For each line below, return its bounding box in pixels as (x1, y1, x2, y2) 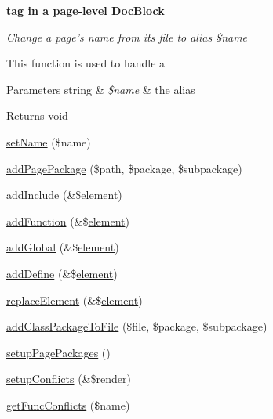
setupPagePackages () (6, 344, 111, 360)
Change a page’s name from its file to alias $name (6, 28, 248, 45)
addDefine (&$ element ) (6, 265, 118, 281)
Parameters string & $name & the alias (6, 81, 195, 97)
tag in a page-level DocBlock (6, 2, 165, 18)
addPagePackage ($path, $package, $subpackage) (6, 160, 242, 176)
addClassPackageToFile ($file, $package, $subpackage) (6, 318, 268, 334)
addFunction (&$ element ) (6, 212, 129, 229)
